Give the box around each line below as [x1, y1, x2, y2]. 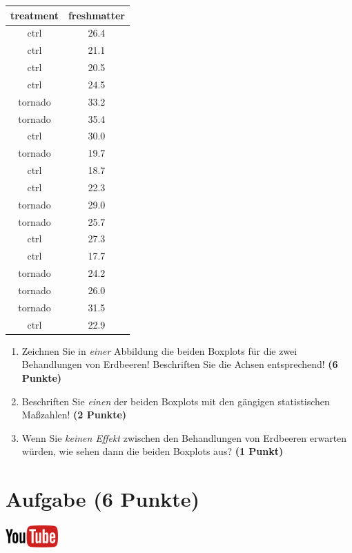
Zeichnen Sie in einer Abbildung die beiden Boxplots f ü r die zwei [21, 343, 297, 358]
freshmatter [68, 8, 125, 22]
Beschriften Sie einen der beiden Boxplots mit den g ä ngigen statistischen [21, 394, 330, 408]
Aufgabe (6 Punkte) [6, 485, 200, 513]
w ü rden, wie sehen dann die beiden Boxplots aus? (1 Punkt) [21, 444, 284, 458]
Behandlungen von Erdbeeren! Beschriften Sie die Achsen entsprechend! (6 [21, 357, 338, 371]
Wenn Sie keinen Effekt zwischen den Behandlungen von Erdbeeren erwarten [21, 430, 347, 445]
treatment [10, 8, 59, 22]
